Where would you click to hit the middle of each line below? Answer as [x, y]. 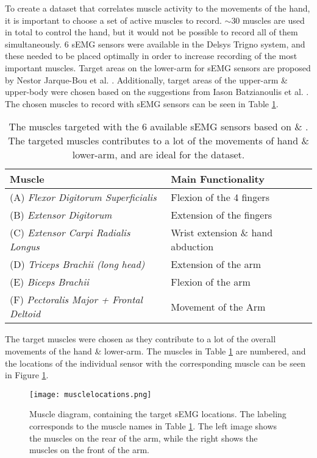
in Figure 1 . [27, 375]
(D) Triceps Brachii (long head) [77, 264]
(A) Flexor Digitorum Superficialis [83, 197]
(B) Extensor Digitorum [61, 215]
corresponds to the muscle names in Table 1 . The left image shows [153, 425]
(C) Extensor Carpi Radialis [70, 233]
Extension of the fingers [222, 215]
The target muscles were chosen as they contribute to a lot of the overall [141, 339]
